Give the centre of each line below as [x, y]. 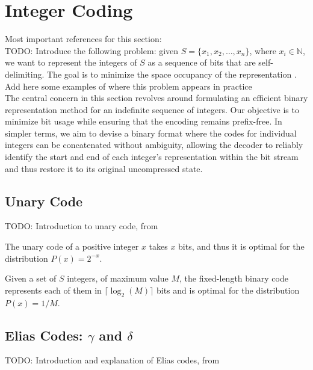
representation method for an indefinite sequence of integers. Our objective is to [152, 109]
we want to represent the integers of [71, 62]
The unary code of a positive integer [72, 246]
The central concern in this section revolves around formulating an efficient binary [156, 98]
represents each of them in [53, 290]
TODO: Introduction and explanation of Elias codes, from [112, 360]
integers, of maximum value [118, 278]
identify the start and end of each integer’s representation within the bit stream [152, 157]
